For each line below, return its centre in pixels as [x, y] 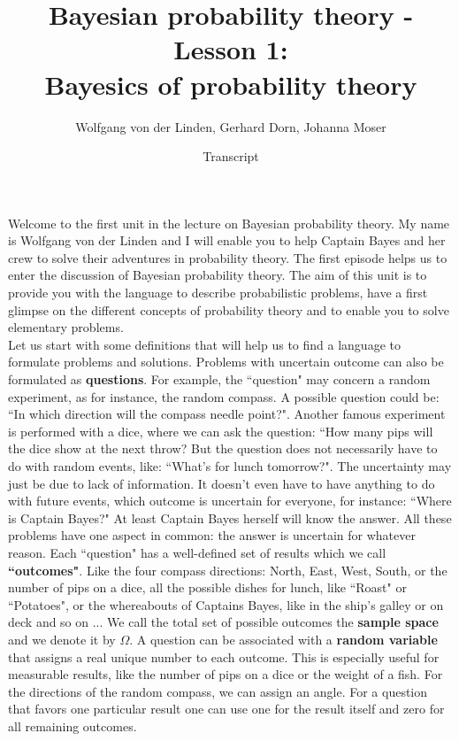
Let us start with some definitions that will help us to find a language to [204, 344]
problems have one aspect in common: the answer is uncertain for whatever [212, 535]
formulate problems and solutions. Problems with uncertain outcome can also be [226, 362]
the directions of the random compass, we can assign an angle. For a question [218, 691]
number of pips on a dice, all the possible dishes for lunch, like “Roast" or [207, 587]
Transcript [231, 156]
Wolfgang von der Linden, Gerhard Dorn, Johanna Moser [231, 126]
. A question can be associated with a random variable [283, 639]
